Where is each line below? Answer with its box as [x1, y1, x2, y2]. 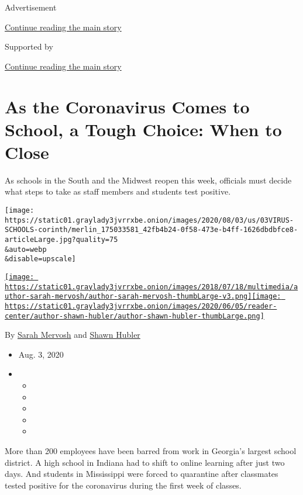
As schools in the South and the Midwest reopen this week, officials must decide [5, 174, 292, 186]
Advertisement [5, 1, 57, 13]
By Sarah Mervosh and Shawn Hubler [5, 328, 140, 341]
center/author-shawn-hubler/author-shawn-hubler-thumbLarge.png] [5, 311, 264, 320]
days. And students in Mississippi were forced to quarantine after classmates [5, 468, 278, 480]
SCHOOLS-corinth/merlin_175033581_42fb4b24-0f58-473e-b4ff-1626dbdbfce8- [5, 226, 298, 234]
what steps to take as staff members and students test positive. [5, 185, 231, 198]
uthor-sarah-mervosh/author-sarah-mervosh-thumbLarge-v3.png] [5, 292, 252, 301]
